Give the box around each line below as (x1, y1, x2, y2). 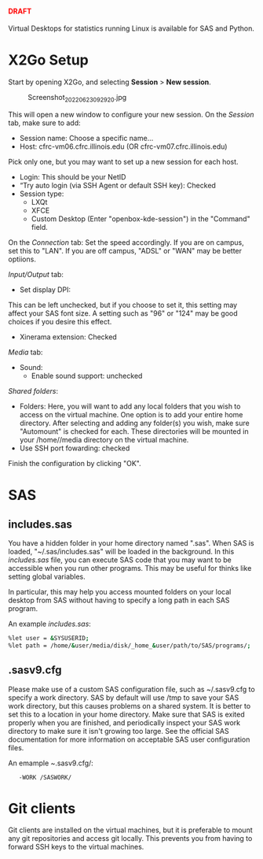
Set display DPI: (19, 284, 71, 294)
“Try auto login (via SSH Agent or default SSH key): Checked (19, 180, 216, 190)
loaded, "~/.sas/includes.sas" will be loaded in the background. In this (8, 546, 235, 556)
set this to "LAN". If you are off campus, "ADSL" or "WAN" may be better (8, 246, 242, 255)
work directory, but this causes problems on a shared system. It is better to (8, 701, 251, 710)
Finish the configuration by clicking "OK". (8, 458, 141, 468)
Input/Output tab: (8, 269, 64, 279)
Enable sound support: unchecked (31, 371, 143, 380)
